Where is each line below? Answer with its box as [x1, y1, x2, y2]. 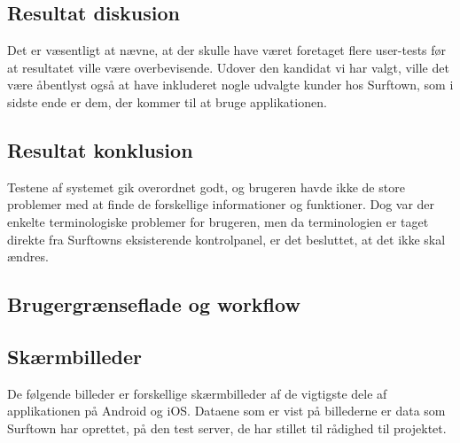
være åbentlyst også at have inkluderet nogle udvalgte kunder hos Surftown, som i [7, 75, 454, 94]
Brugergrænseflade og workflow [7, 291, 300, 318]
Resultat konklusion [7, 136, 193, 163]
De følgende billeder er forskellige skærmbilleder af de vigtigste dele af [7, 384, 387, 402]
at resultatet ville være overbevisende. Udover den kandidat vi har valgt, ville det [7, 58, 449, 76]
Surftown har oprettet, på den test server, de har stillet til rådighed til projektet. [7, 418, 447, 437]
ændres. [7, 247, 49, 266]
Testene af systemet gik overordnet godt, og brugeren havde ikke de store [7, 177, 405, 196]
